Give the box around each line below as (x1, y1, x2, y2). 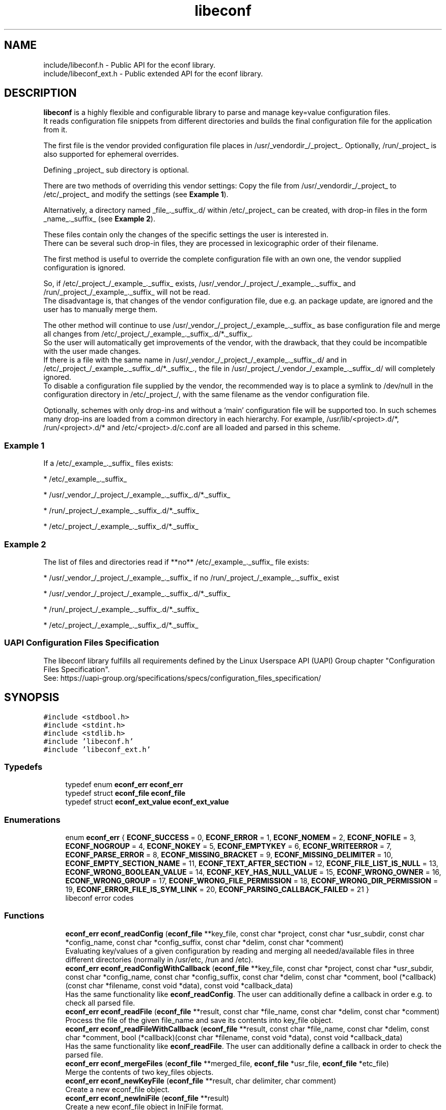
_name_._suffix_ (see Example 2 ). (43, 214, 155, 224)
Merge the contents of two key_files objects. (65, 1067, 214, 1076)
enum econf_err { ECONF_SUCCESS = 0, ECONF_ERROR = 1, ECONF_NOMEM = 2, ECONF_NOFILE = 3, (65, 833, 416, 842)
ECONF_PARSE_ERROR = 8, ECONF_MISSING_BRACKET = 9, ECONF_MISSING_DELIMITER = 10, (65, 850, 393, 859)
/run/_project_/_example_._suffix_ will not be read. (43, 288, 210, 297)
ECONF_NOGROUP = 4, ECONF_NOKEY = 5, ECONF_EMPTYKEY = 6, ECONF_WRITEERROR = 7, (65, 842, 392, 851)
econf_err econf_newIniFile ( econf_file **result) (65, 1093, 229, 1102)
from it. (43, 125, 68, 134)
